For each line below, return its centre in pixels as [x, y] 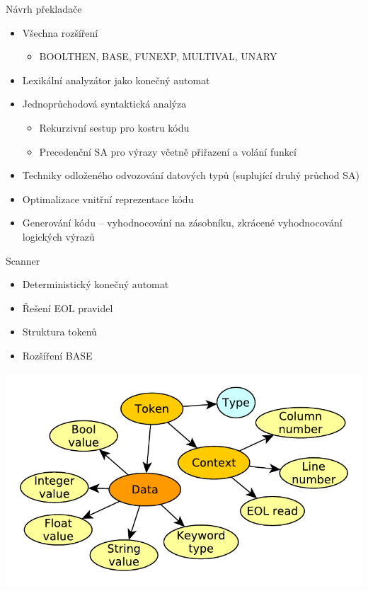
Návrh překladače [44, 8]
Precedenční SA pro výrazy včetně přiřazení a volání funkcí [168, 151]
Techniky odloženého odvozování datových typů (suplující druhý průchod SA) [191, 175]
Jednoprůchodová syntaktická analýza [104, 104]
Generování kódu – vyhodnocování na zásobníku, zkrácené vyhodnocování [182, 223]
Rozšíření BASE [57, 355]
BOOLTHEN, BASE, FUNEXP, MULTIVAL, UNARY [158, 56]
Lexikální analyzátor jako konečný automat [116, 80]
